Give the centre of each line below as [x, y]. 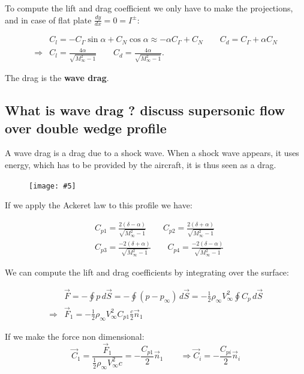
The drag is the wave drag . [57, 78]
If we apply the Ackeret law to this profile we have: [99, 205]
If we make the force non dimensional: [75, 336]
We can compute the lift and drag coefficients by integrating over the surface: [147, 272]
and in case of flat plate [48, 20]
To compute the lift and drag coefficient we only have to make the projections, [149, 8]
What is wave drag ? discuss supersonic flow [145, 110]
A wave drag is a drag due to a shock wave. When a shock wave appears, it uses [152, 153]
